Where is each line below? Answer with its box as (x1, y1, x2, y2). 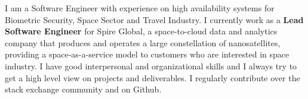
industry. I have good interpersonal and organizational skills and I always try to (5, 59, 297, 72)
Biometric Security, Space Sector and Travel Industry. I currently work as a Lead (5, 13, 304, 25)
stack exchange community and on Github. (5, 83, 162, 95)
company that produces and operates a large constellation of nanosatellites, (5, 36, 281, 49)
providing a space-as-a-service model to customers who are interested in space (5, 48, 289, 60)
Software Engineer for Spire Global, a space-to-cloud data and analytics (5, 25, 278, 37)
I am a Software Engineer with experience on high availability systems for (5, 2, 275, 14)
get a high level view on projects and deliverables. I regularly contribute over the (5, 71, 300, 84)
